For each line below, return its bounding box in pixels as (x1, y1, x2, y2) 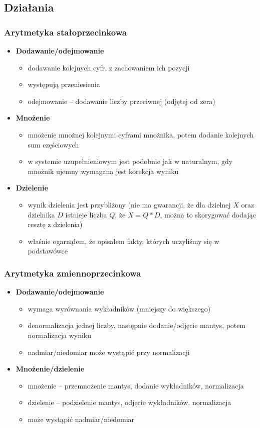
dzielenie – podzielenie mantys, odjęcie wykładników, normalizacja (28, 397, 231, 407)
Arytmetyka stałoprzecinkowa (4, 25, 127, 38)
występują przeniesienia (28, 79, 100, 89)
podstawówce (28, 245, 68, 256)
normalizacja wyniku (28, 329, 92, 340)
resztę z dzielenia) (28, 219, 83, 229)
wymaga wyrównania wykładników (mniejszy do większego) (28, 303, 211, 313)
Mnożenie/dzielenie (16, 363, 85, 374)
